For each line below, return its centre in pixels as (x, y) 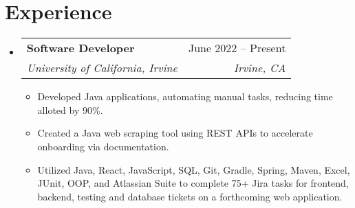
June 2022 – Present (237, 48)
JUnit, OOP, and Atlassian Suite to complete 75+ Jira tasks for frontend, (193, 183)
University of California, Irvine (102, 68)
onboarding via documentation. (103, 146)
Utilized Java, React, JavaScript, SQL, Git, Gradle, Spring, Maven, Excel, (194, 169)
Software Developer (80, 48)
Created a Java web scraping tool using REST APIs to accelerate (175, 133)
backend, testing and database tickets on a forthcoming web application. (190, 196)
